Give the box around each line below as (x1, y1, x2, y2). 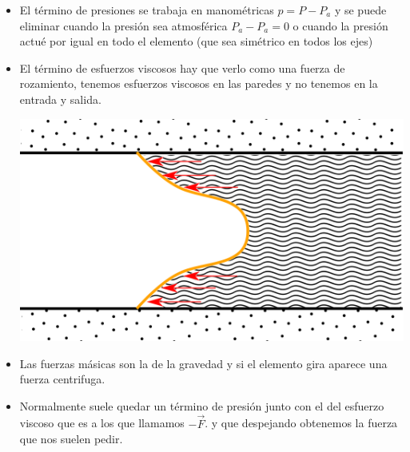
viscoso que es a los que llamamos (19, 414, 185, 431)
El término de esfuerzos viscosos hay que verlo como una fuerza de (19, 59, 345, 76)
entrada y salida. (19, 90, 102, 107)
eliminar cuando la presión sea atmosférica (19, 17, 228, 34)
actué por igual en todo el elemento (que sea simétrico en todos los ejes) (19, 33, 373, 50)
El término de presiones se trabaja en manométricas (19, 2, 274, 18)
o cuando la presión (293, 17, 388, 34)
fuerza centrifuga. (19, 371, 105, 387)
